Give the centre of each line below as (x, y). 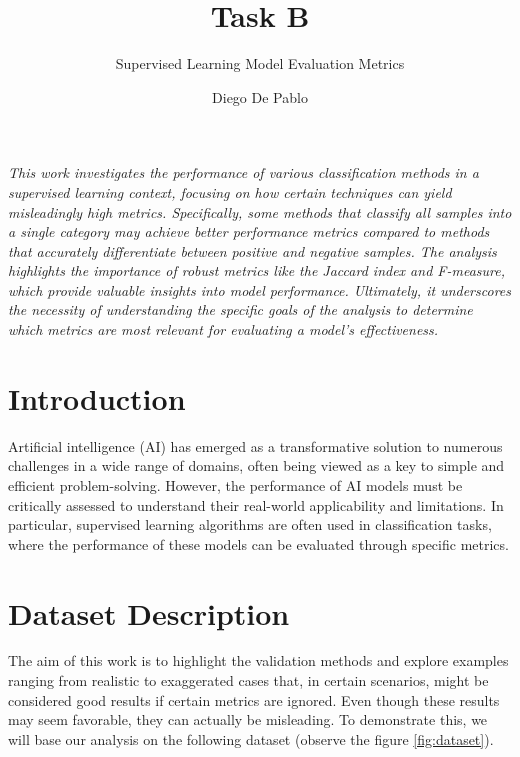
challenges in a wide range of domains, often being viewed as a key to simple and (256, 465)
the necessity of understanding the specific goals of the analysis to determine (240, 309)
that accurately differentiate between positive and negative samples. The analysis (252, 250)
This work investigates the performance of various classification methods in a (243, 172)
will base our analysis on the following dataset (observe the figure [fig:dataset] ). (251, 738)
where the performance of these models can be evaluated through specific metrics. (258, 543)
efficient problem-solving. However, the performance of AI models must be (235, 484)
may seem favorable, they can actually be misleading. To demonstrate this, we (248, 719)
